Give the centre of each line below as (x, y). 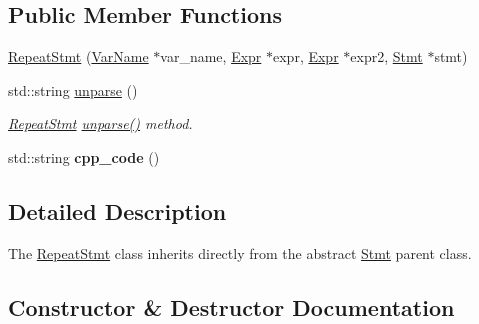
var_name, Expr (211, 56)
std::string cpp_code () (84, 156)
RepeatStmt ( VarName (78, 56)
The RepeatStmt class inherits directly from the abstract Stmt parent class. (240, 252)
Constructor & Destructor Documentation (231, 306)
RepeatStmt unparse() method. (100, 123)
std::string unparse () (73, 89)
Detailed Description (117, 210)
